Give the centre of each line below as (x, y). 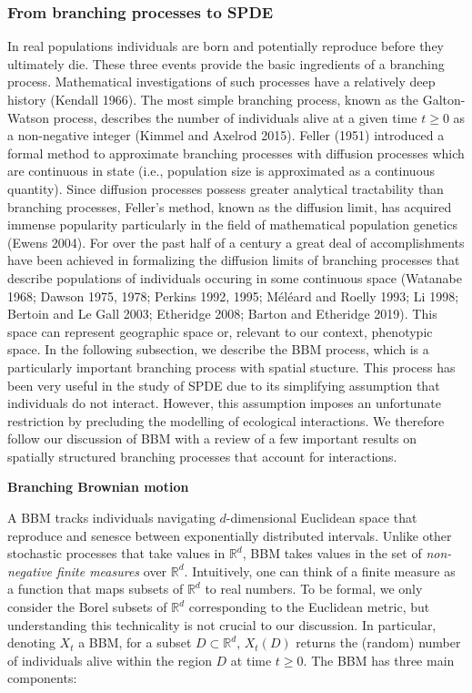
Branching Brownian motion (98, 487)
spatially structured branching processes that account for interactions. (202, 456)
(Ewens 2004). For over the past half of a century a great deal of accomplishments (236, 242)
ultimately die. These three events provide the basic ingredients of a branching (226, 63)
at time (251, 660)
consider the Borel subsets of (87, 607)
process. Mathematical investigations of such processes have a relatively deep (221, 82)
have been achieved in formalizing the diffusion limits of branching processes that (234, 260)
